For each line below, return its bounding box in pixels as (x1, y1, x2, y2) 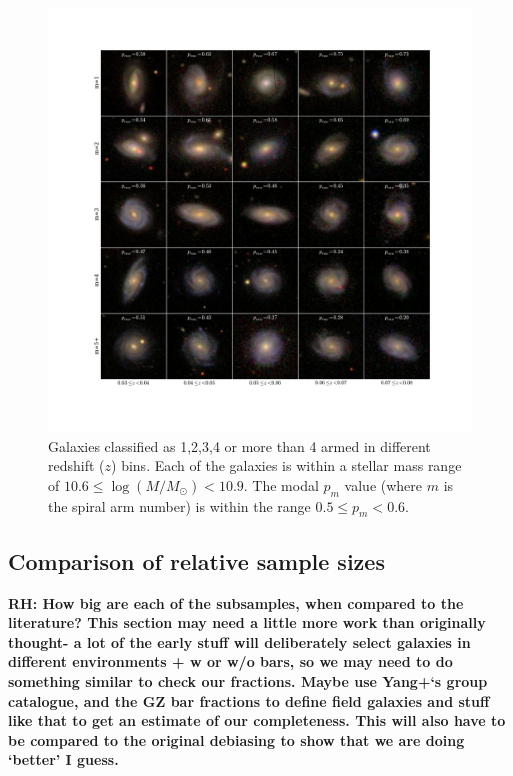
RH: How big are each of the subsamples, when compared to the (8, 592, 464, 613)
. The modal (243, 474, 319, 495)
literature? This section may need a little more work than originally (8, 612, 486, 633)
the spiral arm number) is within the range (48, 495, 311, 516)
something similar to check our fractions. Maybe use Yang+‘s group (8, 670, 488, 691)
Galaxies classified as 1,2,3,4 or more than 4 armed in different (48, 435, 431, 456)
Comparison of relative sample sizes (8, 545, 385, 576)
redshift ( (48, 455, 105, 476)
